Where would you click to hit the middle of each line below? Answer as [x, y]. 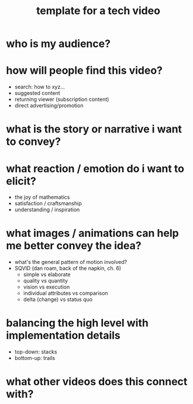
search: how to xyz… [40, 87]
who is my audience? [58, 44]
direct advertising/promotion [49, 106]
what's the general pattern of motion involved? [71, 262]
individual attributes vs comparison [66, 293]
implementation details [63, 336]
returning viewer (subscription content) [62, 99]
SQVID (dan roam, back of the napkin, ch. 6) [68, 269]
